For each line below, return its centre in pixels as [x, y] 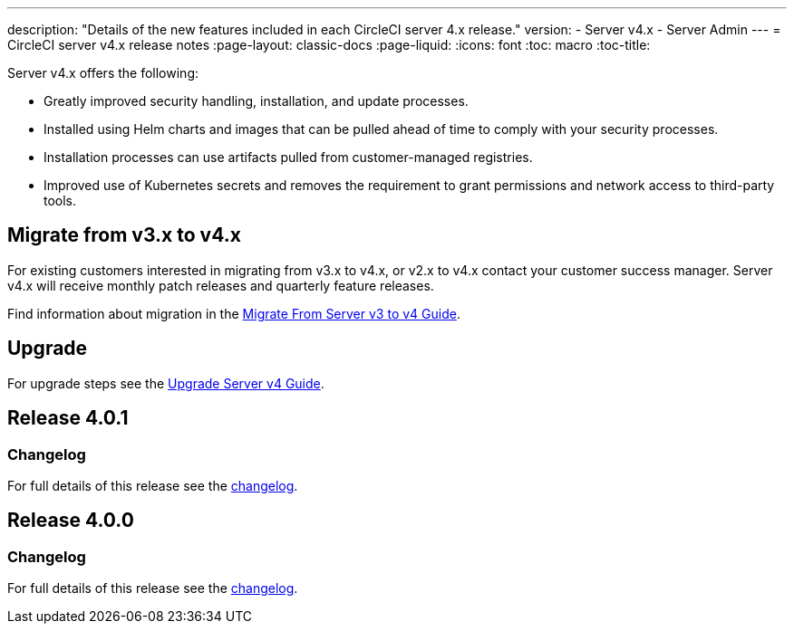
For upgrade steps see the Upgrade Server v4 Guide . [166, 383]
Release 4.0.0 [71, 521]
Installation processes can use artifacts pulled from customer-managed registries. [288, 157]
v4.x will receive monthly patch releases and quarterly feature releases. [221, 285]
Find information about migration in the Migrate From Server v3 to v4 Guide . [234, 313]
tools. [60, 201]
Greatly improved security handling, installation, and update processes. [256, 101]
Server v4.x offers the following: [103, 73]
